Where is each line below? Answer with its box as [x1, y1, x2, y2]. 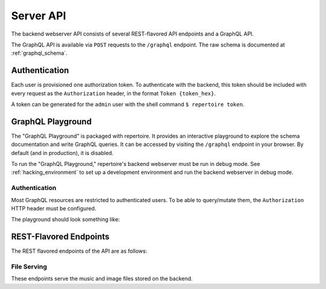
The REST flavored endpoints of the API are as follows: [11, 247, 147, 255]
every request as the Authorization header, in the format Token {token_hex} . [11, 89, 216, 97]
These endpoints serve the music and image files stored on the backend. [11, 275, 193, 282]
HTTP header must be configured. [11, 205, 97, 212]
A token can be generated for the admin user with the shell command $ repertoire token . [11, 101, 245, 108]
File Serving [11, 262, 48, 271]
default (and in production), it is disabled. [11, 149, 114, 156]
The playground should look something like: [11, 216, 120, 223]
